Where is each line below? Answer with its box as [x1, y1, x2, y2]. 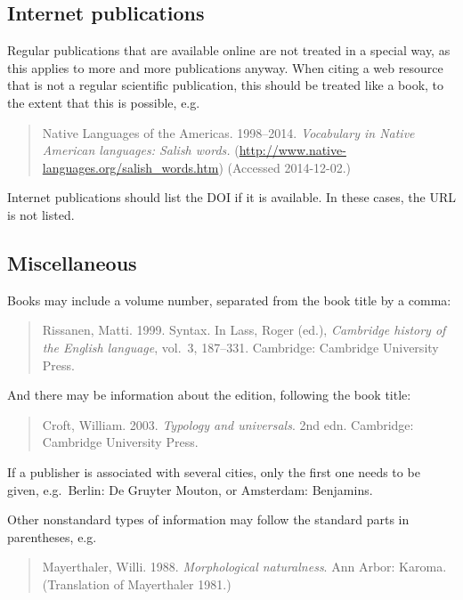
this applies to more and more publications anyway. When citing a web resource [7, 58, 443, 77]
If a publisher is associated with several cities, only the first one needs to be [7, 462, 420, 481]
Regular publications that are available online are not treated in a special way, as [7, 41, 451, 60]
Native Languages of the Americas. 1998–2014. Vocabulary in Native [42, 123, 415, 142]
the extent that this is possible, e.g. [7, 93, 200, 111]
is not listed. [7, 205, 75, 223]
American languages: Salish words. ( [42, 141, 240, 159]
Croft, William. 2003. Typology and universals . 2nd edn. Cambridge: [42, 415, 414, 434]
